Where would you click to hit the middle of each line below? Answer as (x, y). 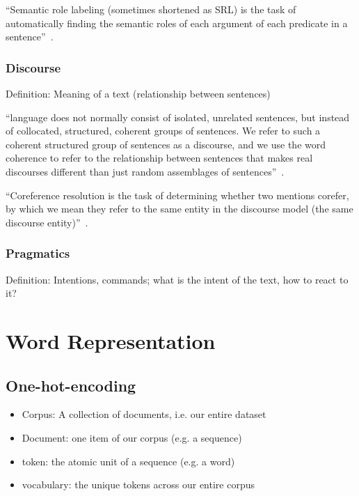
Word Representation (111, 340)
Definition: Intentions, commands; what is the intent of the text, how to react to (177, 279)
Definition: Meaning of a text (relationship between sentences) (138, 93)
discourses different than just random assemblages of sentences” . (145, 171)
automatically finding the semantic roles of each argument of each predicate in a (177, 23)
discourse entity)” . (47, 222)
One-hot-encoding (71, 385)
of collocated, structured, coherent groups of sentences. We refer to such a (163, 131)
